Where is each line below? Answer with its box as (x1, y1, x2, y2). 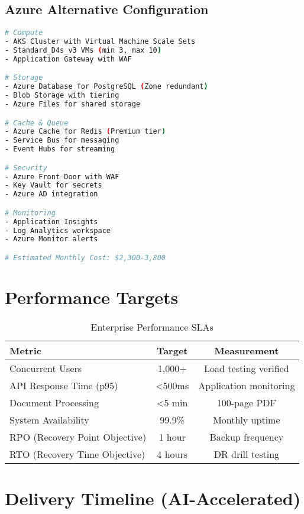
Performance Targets (5, 285, 179, 309)
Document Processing (9, 395, 99, 409)
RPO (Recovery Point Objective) (9, 429, 147, 444)
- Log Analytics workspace (5, 226, 111, 235)
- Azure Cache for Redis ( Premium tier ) (5, 127, 166, 136)
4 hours (157, 447, 188, 461)
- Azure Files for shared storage (5, 99, 141, 108)
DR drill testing (214, 447, 280, 461)
